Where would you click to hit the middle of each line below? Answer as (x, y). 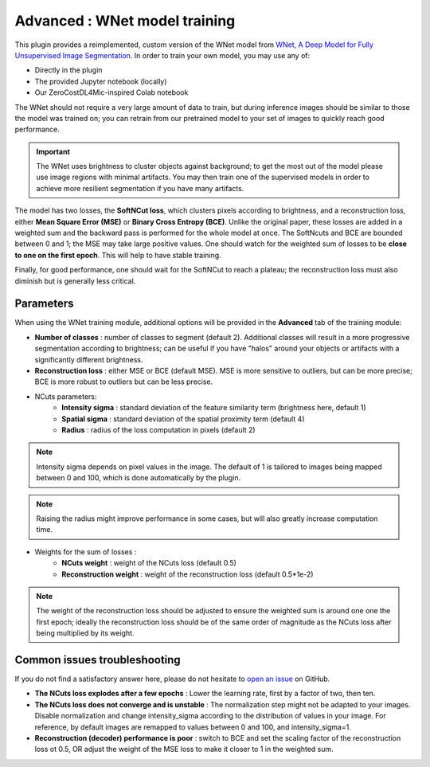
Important (53, 151)
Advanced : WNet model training (125, 21)
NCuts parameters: (66, 396)
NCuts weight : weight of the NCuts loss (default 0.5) (149, 563)
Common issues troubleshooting (98, 660)
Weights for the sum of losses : (86, 552)
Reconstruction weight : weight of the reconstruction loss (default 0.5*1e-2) (188, 574)
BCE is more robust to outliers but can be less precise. (124, 382)
